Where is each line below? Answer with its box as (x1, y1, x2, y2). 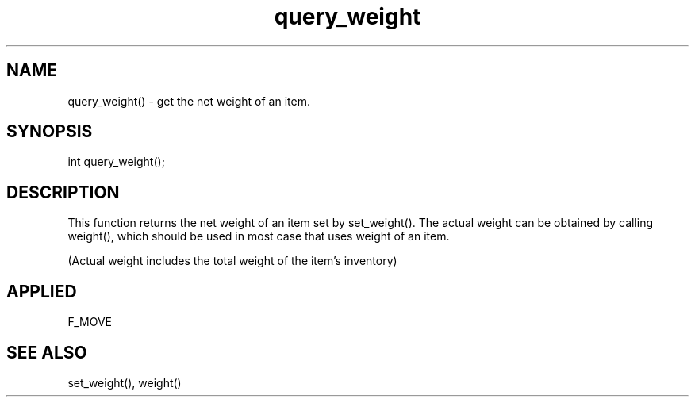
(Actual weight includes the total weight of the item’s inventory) (67, 254, 397, 268)
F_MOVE (67, 315, 112, 329)
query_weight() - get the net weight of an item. (67, 94, 310, 108)
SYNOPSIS (6, 121, 93, 142)
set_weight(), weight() (67, 375, 182, 390)
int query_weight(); (67, 155, 165, 169)
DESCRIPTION (6, 182, 120, 202)
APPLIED (6, 281, 77, 301)
